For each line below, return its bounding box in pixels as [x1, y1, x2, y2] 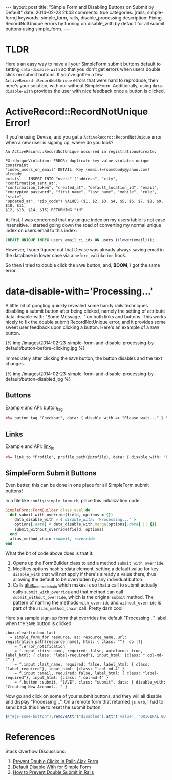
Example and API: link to [5, 443, 55, 451]
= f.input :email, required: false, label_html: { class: [14, 671, 141, 676]
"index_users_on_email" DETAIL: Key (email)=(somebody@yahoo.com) [5, 167, 150, 172]
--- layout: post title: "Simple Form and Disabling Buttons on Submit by [5, 4, 154, 10]
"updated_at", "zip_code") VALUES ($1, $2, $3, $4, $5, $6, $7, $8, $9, [5, 199, 164, 204]
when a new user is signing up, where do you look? [5, 139, 114, 145]
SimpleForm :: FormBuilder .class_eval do [5, 508, 91, 513]
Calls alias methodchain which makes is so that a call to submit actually [12, 582, 158, 590]
